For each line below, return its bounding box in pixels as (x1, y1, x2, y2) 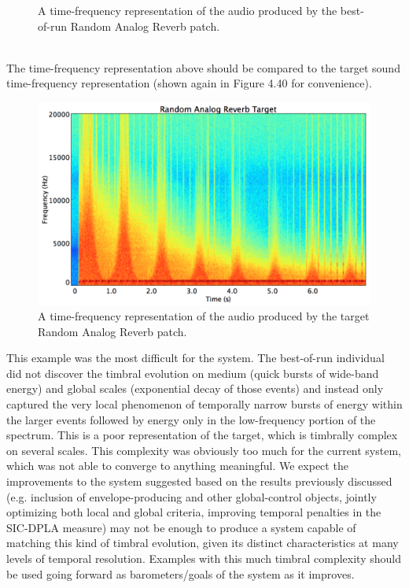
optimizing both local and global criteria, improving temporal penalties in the (6, 504, 381, 520)
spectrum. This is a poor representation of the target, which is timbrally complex (6, 427, 398, 443)
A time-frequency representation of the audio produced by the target (38, 308, 370, 324)
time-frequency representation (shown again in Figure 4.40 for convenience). (6, 75, 372, 91)
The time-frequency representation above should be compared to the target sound (6, 59, 400, 76)
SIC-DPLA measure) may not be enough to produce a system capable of (6, 519, 356, 535)
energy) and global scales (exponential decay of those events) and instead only (6, 380, 384, 397)
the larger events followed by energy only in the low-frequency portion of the (6, 411, 376, 427)
